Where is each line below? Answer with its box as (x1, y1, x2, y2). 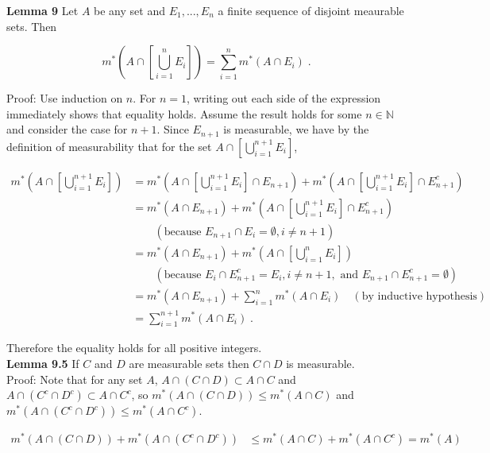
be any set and (94, 2, 165, 18)
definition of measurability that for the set (6, 137, 212, 154)
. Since (156, 121, 189, 137)
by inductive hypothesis (361, 291, 477, 302)
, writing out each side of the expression (187, 90, 381, 106)
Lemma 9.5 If (6, 354, 79, 371)
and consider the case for (6, 121, 128, 137)
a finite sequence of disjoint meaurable (218, 2, 404, 18)
